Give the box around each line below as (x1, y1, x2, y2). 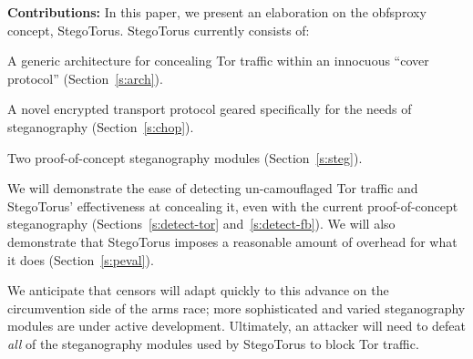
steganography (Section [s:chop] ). (7, 117, 194, 136)
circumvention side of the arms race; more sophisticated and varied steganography (7, 298, 466, 317)
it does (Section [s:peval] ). (7, 250, 154, 269)
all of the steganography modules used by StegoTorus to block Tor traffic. (7, 333, 419, 353)
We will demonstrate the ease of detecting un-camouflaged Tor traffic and (7, 179, 418, 198)
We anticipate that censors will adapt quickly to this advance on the (7, 281, 389, 300)
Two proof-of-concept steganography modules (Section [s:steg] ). (7, 148, 363, 167)
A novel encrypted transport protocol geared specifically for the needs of (7, 99, 412, 118)
